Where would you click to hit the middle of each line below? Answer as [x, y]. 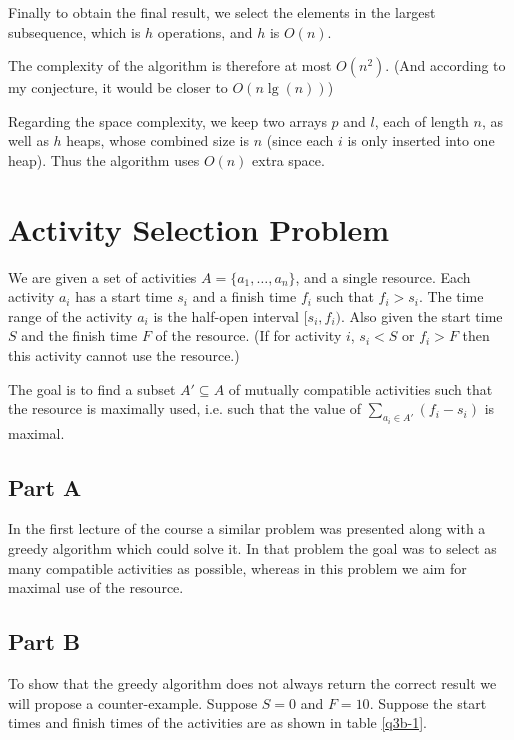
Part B [44, 641]
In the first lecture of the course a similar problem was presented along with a [247, 528]
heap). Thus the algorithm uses [104, 159]
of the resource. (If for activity [248, 335]
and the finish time [79, 335]
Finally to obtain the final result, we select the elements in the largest [222, 12]
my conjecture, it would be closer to [118, 87]
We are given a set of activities [102, 276]
